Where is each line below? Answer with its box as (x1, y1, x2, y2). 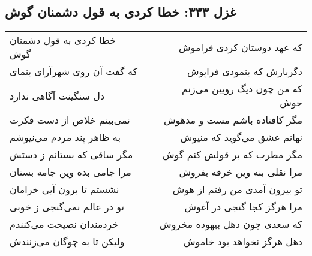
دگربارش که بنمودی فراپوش (187, 64, 302, 79)
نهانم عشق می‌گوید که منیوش (180, 130, 302, 144)
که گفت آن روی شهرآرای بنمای (10, 64, 138, 79)
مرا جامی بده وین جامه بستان (10, 165, 131, 179)
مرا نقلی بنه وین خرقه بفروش (179, 165, 302, 179)
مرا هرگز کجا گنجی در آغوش (184, 200, 302, 214)
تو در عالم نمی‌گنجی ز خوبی (10, 200, 124, 214)
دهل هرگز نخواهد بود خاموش (183, 234, 302, 249)
